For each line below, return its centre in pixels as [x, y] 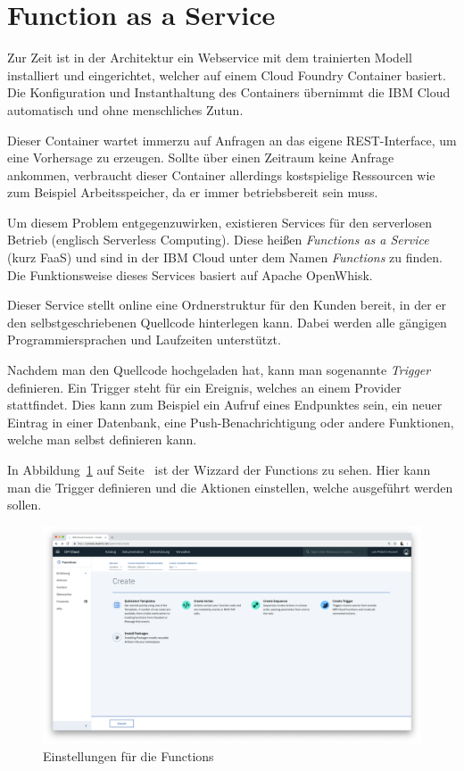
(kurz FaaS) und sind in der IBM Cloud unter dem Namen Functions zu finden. [225, 257]
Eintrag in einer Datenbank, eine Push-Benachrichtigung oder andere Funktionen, [231, 422]
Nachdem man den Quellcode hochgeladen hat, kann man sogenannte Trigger [219, 370]
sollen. [25, 505]
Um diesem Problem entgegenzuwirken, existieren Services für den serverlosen [220, 222]
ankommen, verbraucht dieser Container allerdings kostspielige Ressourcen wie [221, 174]
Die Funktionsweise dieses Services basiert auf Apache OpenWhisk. [190, 274]
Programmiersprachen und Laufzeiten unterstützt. [144, 340]
